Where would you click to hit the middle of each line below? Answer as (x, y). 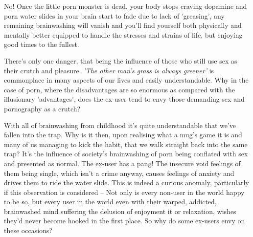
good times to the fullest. (42, 44)
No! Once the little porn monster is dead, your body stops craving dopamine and (126, 6)
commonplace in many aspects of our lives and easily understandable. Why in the (126, 80)
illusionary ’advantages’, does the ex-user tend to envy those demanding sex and (124, 99)
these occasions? (28, 230)
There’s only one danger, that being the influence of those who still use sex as (121, 60)
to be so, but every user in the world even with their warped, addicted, (110, 202)
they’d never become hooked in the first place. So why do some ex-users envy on (125, 221)
